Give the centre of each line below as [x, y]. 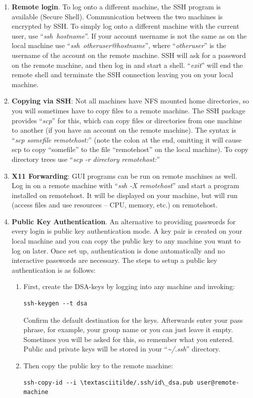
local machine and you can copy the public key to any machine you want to [126, 241]
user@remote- [218, 382]
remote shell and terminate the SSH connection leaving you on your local [122, 75]
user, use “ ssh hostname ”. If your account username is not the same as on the [129, 35]
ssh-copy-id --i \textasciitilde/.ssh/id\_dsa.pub [108, 382]
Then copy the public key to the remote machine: [98, 365]
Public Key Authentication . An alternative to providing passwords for [124, 221]
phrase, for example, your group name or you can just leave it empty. [128, 329]
